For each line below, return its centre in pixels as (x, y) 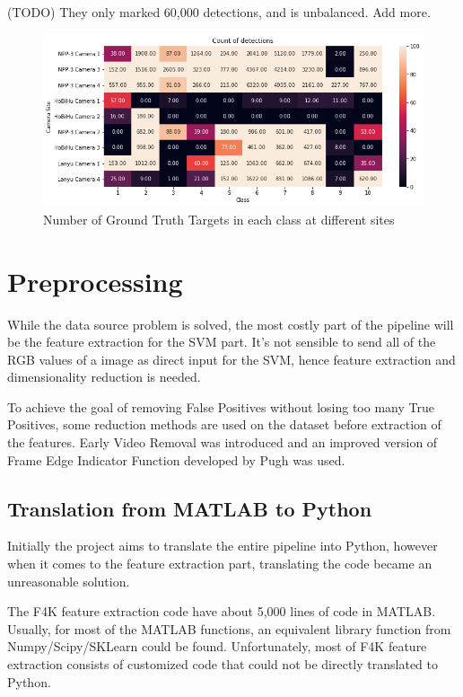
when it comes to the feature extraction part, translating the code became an (220, 564)
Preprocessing (95, 281)
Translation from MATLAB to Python (190, 508)
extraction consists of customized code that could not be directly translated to (223, 664)
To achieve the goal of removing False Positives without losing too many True (221, 406)
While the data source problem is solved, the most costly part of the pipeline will (231, 324)
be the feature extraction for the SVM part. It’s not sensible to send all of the (222, 342)
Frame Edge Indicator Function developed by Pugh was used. (176, 459)
